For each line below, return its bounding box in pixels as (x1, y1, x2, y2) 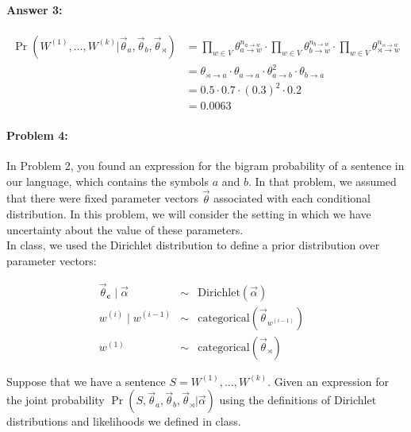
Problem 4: (6, 126, 68, 143)
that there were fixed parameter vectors (6, 190, 199, 206)
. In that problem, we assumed (248, 172, 397, 189)
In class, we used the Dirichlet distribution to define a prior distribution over (6, 237, 380, 253)
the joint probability (6, 391, 105, 408)
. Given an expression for (267, 372, 389, 389)
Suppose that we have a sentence (6, 372, 166, 389)
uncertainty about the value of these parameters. (6, 221, 244, 237)
